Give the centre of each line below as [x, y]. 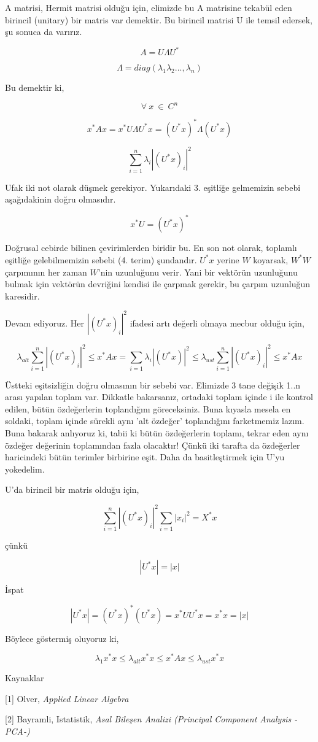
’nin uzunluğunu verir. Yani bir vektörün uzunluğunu [198, 272]
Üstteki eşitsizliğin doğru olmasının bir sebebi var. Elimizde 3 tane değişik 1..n [153, 385]
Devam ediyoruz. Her [45, 323]
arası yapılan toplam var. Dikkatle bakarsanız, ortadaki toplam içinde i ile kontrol [159, 397]
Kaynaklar [25, 678]
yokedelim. [25, 469]
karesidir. [22, 296]
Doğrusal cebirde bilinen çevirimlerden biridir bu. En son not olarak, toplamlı [151, 248]
